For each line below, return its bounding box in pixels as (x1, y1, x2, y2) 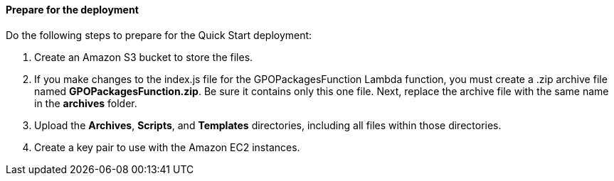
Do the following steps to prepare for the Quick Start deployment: (6, 28, 312, 41)
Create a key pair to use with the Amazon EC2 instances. (34, 141, 300, 153)
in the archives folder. (34, 97, 137, 109)
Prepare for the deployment (6, 4, 139, 16)
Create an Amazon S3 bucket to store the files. (34, 50, 253, 63)
